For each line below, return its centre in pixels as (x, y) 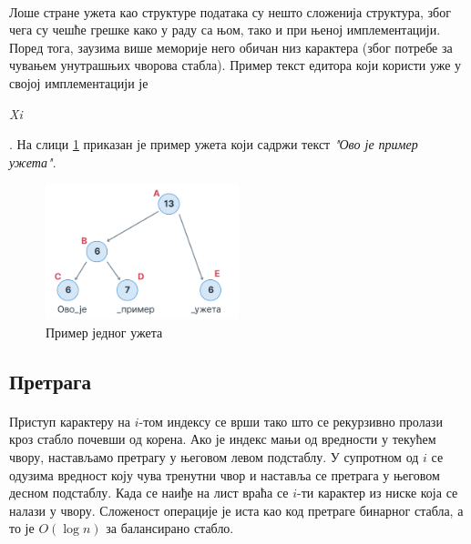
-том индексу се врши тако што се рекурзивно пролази (291, 421)
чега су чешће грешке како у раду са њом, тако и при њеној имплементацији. (225, 30)
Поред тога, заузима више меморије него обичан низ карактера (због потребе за (231, 47)
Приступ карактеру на (70, 421)
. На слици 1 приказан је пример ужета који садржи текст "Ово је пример (214, 144)
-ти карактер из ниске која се (378, 493)
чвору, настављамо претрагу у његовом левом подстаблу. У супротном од (214, 456)
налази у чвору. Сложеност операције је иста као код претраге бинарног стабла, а (236, 510)
